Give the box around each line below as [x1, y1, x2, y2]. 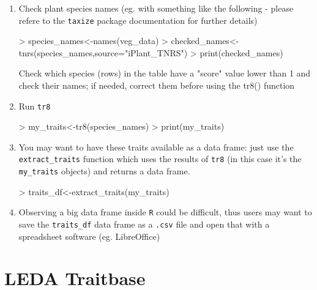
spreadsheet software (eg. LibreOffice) [18, 229, 160, 242]
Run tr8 [18, 99, 51, 112]
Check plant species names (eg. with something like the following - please [18, 2, 294, 14]
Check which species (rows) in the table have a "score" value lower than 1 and [18, 67, 311, 80]
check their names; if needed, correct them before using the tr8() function [18, 79, 295, 92]
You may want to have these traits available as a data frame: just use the [18, 140, 294, 153]
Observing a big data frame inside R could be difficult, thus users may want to [18, 206, 312, 218]
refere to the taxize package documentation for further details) [18, 13, 258, 26]
